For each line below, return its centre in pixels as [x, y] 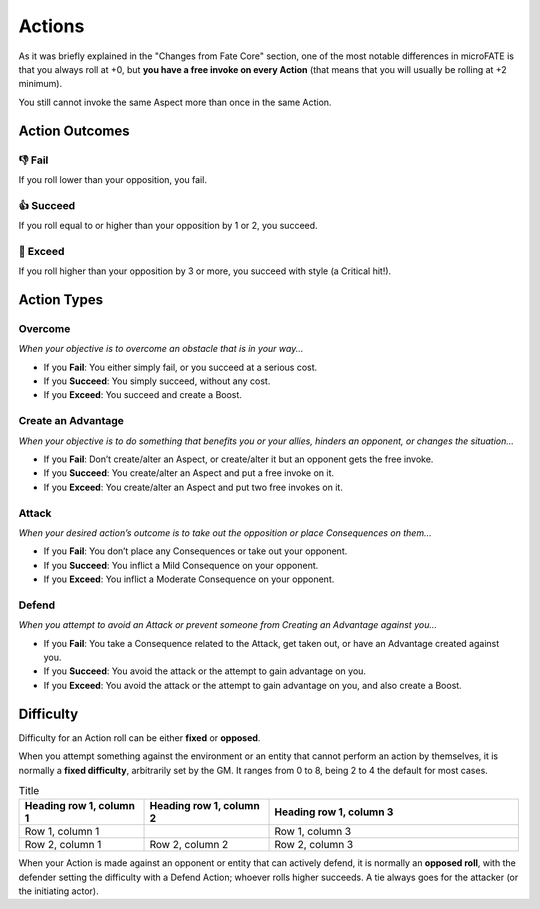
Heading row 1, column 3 [334, 812]
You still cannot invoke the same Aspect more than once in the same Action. [175, 102]
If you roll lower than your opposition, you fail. [112, 179]
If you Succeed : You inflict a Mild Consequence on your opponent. [181, 565]
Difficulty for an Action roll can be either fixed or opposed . [139, 737]
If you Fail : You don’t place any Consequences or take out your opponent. [195, 551]
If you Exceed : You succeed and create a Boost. [142, 395]
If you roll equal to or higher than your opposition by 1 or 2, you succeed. [168, 226]
